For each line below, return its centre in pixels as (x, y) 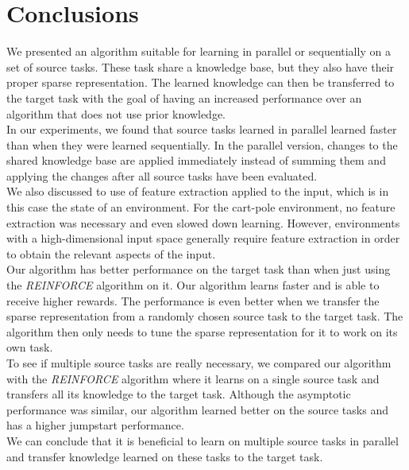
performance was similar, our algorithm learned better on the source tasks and (197, 409)
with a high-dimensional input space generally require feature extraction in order (203, 238)
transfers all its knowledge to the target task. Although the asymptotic (179, 394)
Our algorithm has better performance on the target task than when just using (199, 269)
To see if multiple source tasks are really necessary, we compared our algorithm (199, 363)
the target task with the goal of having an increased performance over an (184, 97)
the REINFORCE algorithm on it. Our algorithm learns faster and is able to (193, 285)
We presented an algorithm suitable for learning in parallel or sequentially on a (199, 51)
